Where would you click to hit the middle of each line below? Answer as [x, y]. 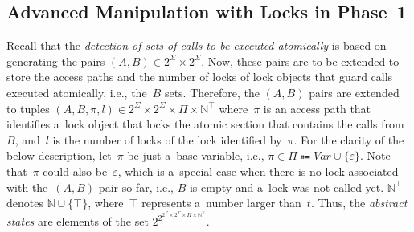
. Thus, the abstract [359, 203]
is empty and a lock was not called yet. [287, 187]
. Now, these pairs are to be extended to [300, 61]
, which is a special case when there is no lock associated [258, 171]
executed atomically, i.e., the [77, 92]
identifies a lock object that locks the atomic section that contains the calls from [205, 124]
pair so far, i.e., [136, 187]
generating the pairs [56, 61]
